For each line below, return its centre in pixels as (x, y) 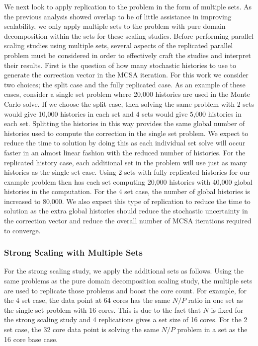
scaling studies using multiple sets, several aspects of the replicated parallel (119, 45)
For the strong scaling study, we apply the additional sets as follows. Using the (124, 271)
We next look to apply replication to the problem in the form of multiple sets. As (128, 6)
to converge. (22, 230)
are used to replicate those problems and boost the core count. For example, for (125, 290)
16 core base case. (31, 339)
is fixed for (227, 310)
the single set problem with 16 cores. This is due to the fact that (102, 310)
